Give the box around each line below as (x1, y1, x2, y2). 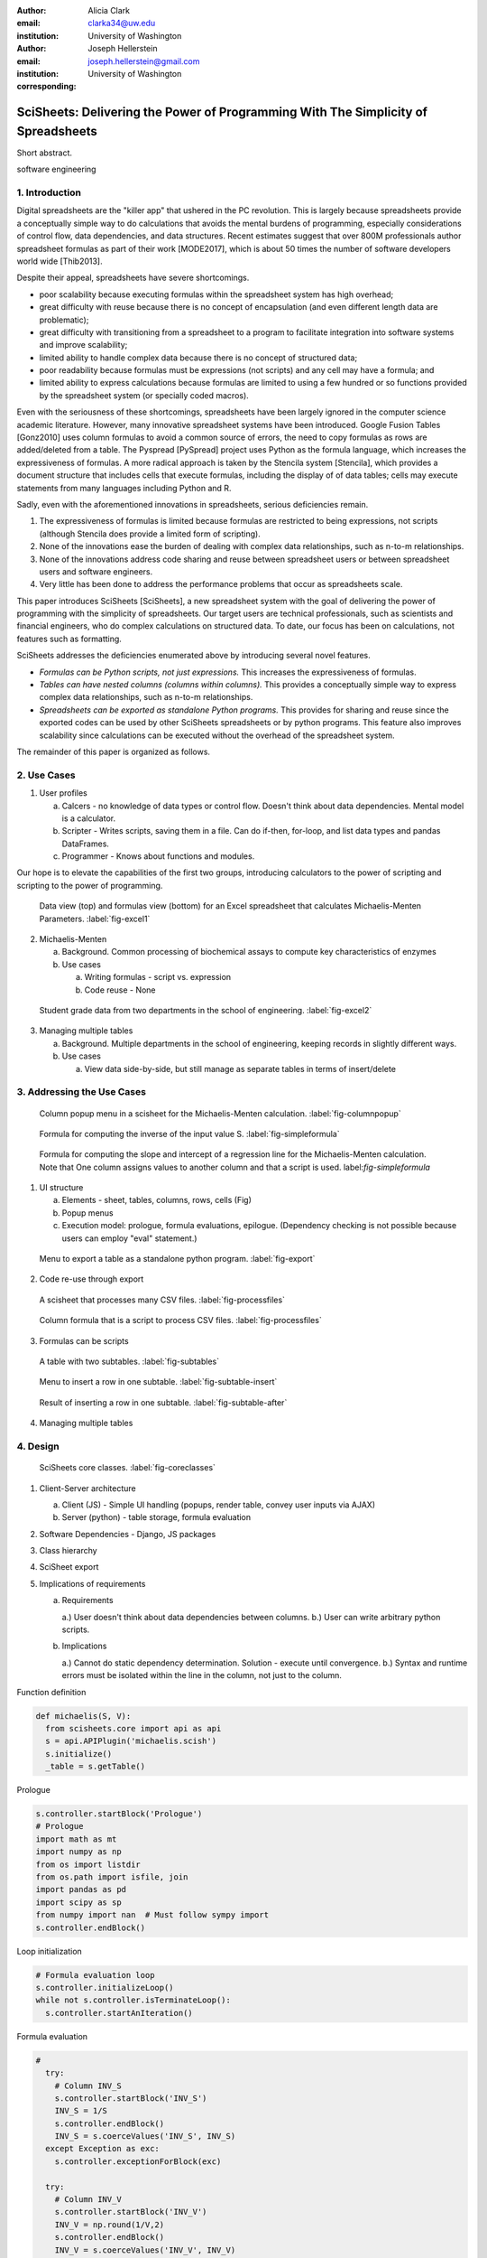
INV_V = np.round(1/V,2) (54, 2219, 165, 2230)
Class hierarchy (39, 1545, 98, 1556)
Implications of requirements (39, 1578, 146, 1589)
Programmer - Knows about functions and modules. (61, 851, 255, 862)
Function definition (16, 1686, 87, 1697)
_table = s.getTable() (45, 1761, 146, 1772)
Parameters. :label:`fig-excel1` (39, 913, 151, 924)
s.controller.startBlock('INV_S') (54, 2093, 207, 2104)
